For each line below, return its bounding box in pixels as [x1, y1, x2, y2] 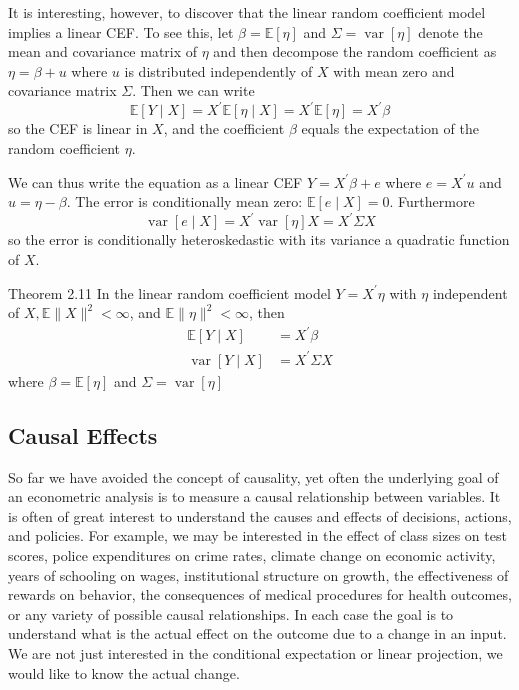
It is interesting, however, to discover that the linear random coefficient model [8, 2, 486, 22]
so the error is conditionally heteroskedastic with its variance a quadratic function [8, 229, 510, 250]
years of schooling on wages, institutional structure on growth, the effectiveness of [8, 564, 509, 585]
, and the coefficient [163, 118, 285, 139]
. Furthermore [389, 191, 475, 212]
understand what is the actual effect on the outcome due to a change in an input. [8, 623, 507, 644]
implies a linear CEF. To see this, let [8, 21, 234, 42]
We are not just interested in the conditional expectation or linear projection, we [8, 642, 503, 663]
